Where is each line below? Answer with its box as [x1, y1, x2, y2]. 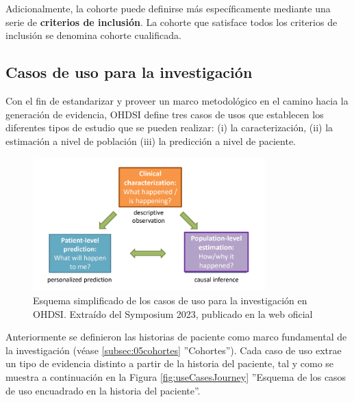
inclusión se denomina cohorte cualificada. [5, 28, 181, 42]
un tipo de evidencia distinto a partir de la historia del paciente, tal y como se [5, 356, 334, 371]
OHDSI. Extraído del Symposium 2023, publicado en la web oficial [33, 306, 313, 321]
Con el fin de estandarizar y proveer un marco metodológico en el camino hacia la [5, 93, 349, 107]
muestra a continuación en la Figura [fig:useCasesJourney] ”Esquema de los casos [5, 369, 346, 384]
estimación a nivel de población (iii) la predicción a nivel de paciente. [5, 133, 296, 148]
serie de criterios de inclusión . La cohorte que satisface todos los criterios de [5, 14, 338, 29]
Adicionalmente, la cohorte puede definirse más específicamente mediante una [5, 1, 331, 15]
